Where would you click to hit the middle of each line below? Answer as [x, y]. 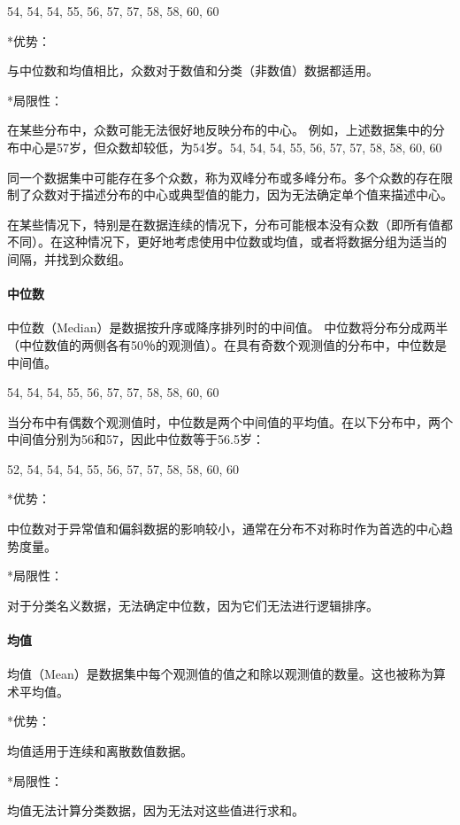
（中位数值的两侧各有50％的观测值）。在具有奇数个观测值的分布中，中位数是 [227, 344]
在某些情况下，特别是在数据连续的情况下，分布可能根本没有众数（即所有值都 [230, 224]
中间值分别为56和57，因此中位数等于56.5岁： [136, 439]
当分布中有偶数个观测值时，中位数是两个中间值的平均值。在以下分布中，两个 [230, 421]
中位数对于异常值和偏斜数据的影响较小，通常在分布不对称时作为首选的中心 [224, 529]
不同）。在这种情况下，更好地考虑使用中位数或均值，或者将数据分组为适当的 [227, 241]
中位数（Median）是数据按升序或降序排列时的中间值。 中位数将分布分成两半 [228, 327]
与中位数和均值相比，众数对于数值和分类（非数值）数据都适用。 [193, 70]
